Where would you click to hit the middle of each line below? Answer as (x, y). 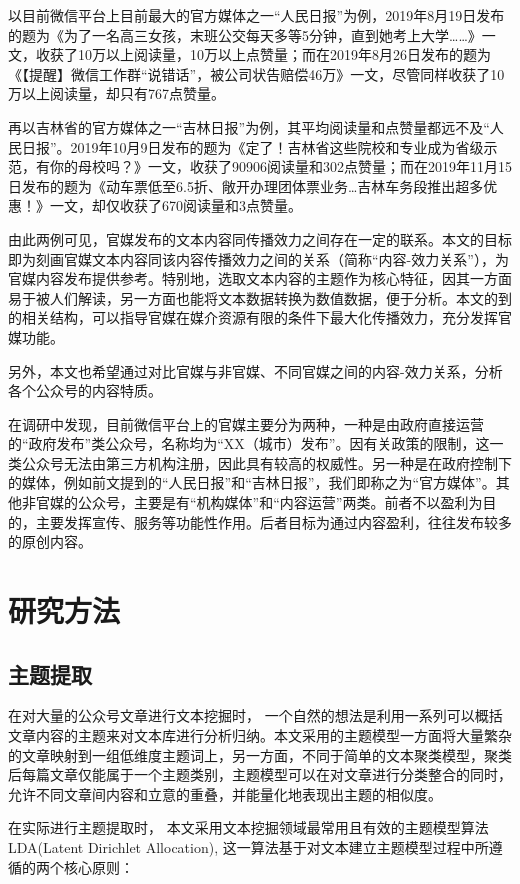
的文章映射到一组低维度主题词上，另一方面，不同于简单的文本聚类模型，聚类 (260, 754)
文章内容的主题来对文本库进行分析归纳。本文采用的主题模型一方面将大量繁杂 (260, 735)
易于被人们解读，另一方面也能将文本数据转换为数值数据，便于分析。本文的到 (260, 297)
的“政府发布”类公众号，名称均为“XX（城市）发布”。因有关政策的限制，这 (249, 443)
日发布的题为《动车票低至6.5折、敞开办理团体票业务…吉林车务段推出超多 (246, 185)
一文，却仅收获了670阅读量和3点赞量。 (175, 205)
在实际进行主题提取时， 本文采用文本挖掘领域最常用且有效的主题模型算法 (248, 827)
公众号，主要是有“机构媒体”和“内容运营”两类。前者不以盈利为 (280, 502)
